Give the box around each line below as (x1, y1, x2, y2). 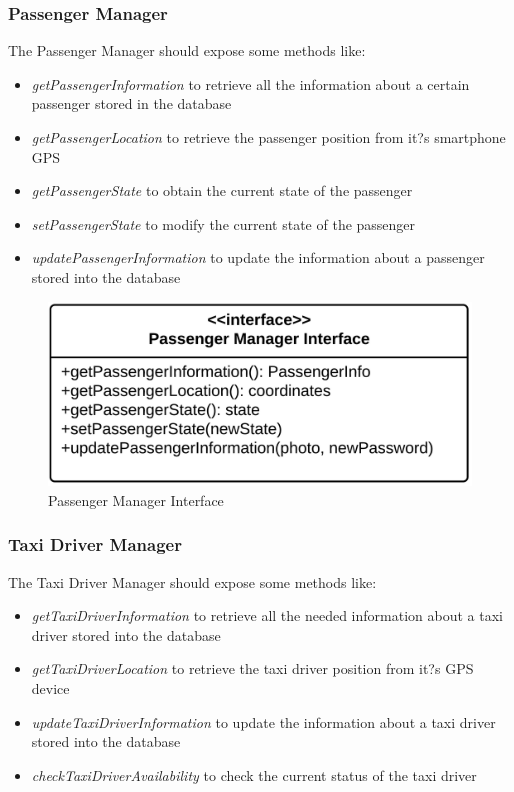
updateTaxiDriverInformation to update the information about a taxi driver (31, 711, 496, 732)
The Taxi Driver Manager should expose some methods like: (8, 571, 377, 592)
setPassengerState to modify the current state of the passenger (31, 213, 416, 234)
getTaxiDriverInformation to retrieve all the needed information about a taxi (31, 605, 503, 626)
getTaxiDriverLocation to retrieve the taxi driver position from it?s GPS (31, 658, 474, 679)
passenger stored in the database (31, 93, 232, 114)
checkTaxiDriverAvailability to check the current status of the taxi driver (31, 764, 477, 785)
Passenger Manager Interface (48, 489, 224, 510)
